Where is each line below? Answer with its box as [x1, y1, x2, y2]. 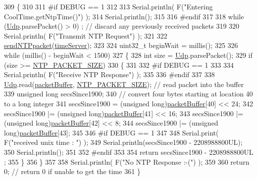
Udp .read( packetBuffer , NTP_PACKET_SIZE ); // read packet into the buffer [4, 79, 244, 89]
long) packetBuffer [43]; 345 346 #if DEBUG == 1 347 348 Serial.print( [4, 127, 219, 137]
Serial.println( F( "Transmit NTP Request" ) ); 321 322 [4, 30, 167, 41]
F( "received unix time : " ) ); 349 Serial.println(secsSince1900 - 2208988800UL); [4, 137, 243, 147]
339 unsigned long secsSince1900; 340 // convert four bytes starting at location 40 [4, 89, 253, 99]
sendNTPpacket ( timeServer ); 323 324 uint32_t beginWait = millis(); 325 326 [4, 40, 238, 50]
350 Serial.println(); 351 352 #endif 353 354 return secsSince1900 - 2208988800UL [4, 146, 254, 157]
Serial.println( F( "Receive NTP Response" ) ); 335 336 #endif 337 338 [4, 69, 215, 80]
